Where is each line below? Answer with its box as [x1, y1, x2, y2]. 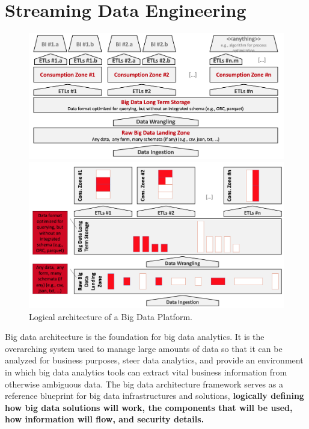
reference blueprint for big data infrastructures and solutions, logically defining [5, 389, 304, 402]
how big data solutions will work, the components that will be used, [5, 401, 293, 413]
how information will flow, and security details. [5, 413, 204, 425]
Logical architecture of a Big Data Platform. [29, 310, 192, 323]
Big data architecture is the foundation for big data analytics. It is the [5, 330, 265, 343]
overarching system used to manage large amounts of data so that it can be [5, 342, 283, 354]
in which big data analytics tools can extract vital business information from [5, 366, 287, 378]
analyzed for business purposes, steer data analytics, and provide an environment [5, 354, 304, 366]
